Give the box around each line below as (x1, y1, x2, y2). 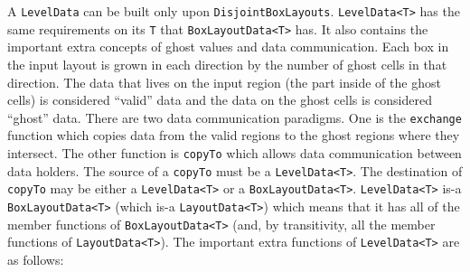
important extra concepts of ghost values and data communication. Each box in (7, 37, 449, 56)
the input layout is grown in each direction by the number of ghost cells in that (7, 54, 447, 73)
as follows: (7, 249, 64, 268)
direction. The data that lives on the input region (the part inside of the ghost (7, 72, 441, 91)
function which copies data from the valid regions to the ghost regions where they (7, 126, 460, 145)
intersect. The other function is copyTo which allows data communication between (7, 143, 462, 162)
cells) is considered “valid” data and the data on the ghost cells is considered (7, 90, 432, 109)
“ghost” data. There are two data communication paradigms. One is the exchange (7, 108, 462, 127)
